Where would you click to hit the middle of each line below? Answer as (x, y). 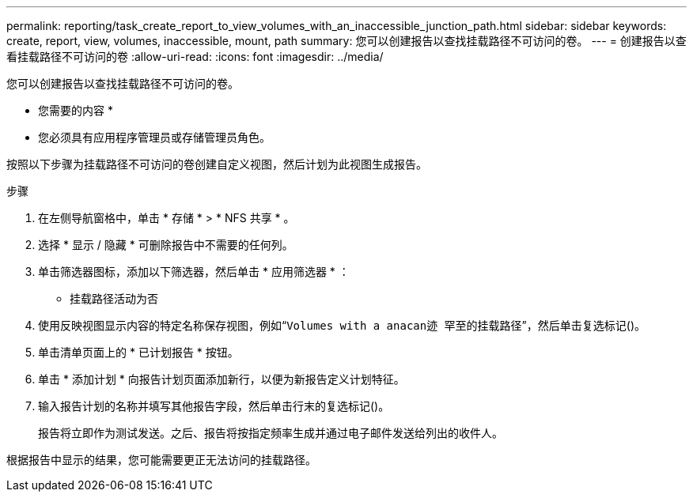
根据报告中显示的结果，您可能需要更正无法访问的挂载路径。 (161, 460)
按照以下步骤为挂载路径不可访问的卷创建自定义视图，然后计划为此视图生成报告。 (217, 164)
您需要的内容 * (76, 110)
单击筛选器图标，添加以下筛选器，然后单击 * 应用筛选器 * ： (194, 272)
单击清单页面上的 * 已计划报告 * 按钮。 (138, 352)
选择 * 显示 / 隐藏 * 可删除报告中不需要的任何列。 (166, 245)
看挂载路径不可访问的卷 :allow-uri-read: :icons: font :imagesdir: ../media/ (195, 57)
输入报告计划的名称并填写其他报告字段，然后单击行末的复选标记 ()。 (214, 406)
